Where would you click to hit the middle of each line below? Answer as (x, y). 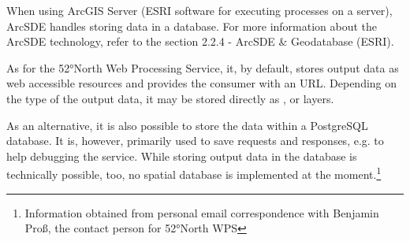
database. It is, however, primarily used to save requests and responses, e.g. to (195, 141)
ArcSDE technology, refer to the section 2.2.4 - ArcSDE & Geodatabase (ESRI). (200, 41)
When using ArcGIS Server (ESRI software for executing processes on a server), (199, 10)
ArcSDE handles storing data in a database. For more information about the (192, 26)
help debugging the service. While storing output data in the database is (182, 156)
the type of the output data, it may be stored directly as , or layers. (170, 98)
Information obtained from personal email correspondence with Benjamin (202, 212)
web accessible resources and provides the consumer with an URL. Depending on (202, 83)
